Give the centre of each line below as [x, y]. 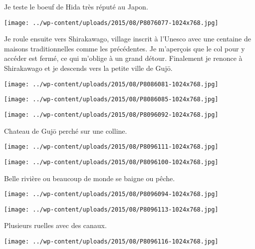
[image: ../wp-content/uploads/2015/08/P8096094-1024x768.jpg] [111, 194]
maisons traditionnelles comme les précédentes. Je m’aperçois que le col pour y [125, 48]
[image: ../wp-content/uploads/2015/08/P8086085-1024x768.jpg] [111, 100]
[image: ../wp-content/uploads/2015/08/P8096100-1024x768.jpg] [111, 162]
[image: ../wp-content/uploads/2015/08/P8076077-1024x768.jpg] [111, 23]
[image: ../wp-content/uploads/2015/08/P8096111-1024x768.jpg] [111, 147]
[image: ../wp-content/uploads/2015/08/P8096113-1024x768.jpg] [111, 209]
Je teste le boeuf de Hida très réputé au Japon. [76, 6]
